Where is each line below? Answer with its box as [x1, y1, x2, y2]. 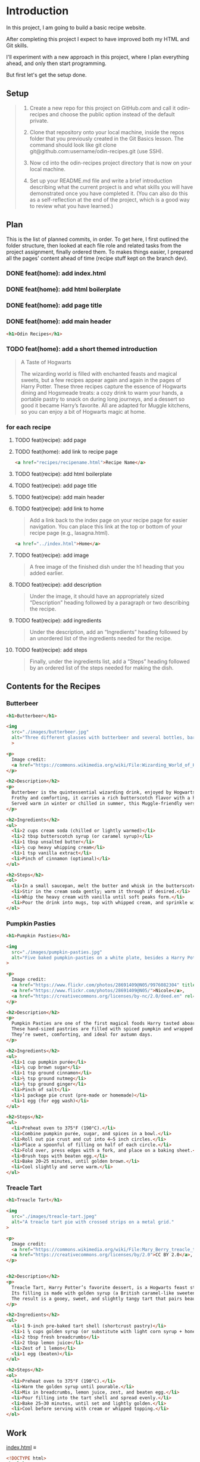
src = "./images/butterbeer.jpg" [11, 729, 89, 735]
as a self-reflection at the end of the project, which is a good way [29, 196, 190, 203]
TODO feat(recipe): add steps [14, 646, 87, 653]
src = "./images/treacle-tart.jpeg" [11, 1213, 97, 1220]
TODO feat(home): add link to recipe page [14, 448, 118, 456]
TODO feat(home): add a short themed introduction [6, 345, 158, 353]
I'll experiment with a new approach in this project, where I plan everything [6, 53, 189, 60]
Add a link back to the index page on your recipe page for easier [29, 516, 187, 524]
